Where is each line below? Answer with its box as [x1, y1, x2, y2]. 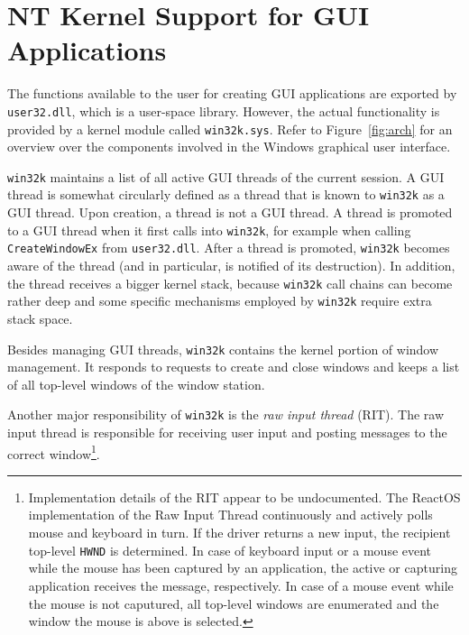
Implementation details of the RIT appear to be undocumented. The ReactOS [28, 487, 461, 506]
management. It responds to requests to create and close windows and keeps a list [7, 357, 460, 376]
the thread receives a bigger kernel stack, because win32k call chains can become [7, 273, 453, 292]
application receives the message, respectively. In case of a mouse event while [28, 575, 454, 594]
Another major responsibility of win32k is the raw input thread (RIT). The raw [7, 405, 445, 424]
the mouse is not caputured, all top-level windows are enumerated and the [28, 594, 439, 612]
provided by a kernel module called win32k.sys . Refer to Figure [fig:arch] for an [7, 119, 453, 138]
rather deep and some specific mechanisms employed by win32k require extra [7, 291, 432, 310]
